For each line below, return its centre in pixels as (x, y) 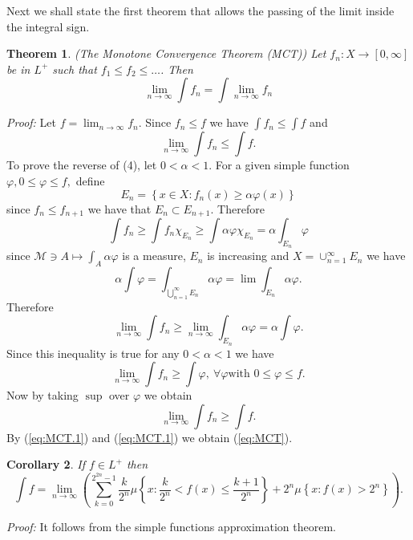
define (90, 180)
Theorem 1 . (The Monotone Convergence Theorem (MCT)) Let (166, 53)
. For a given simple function (279, 165)
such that (75, 69)
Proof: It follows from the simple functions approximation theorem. (171, 526)
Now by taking (43, 395)
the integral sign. (48, 26)
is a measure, (154, 256)
